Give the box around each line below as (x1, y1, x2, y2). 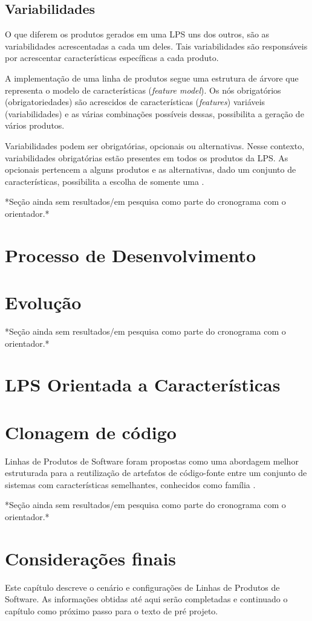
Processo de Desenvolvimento (5, 242, 256, 267)
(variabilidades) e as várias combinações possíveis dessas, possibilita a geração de (5, 107, 304, 120)
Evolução (5, 290, 82, 315)
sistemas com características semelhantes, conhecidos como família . (5, 478, 256, 491)
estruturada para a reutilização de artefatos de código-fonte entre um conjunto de (5, 466, 307, 479)
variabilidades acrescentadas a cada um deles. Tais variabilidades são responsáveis (5, 39, 308, 52)
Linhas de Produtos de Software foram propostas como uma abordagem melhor (5, 454, 299, 467)
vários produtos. (5, 119, 65, 132)
